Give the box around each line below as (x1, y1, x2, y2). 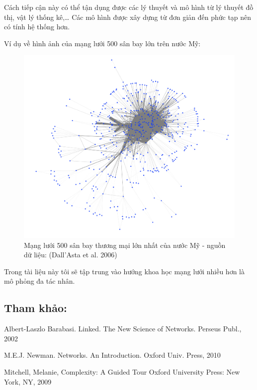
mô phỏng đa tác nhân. (4, 276, 75, 286)
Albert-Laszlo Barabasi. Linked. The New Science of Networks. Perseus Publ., (4, 323, 242, 334)
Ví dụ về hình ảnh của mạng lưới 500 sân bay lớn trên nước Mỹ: (4, 38, 201, 48)
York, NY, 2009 (4, 376, 52, 387)
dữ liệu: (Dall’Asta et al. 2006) (24, 249, 117, 260)
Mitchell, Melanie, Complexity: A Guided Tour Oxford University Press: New (4, 366, 240, 377)
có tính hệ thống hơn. (4, 21, 70, 32)
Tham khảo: (4, 300, 67, 315)
